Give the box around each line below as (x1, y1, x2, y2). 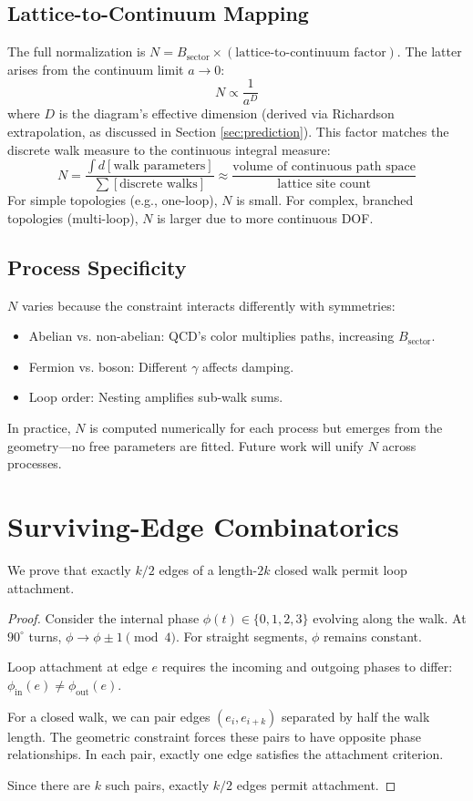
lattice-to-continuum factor (235, 46, 386, 60)
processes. (7, 454, 62, 473)
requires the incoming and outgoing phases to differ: (161, 657, 453, 676)
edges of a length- (159, 560, 258, 579)
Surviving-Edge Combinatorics (7, 508, 399, 544)
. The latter (396, 42, 462, 61)
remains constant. (324, 626, 422, 645)
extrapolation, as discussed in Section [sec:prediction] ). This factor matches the (7, 122, 449, 141)
